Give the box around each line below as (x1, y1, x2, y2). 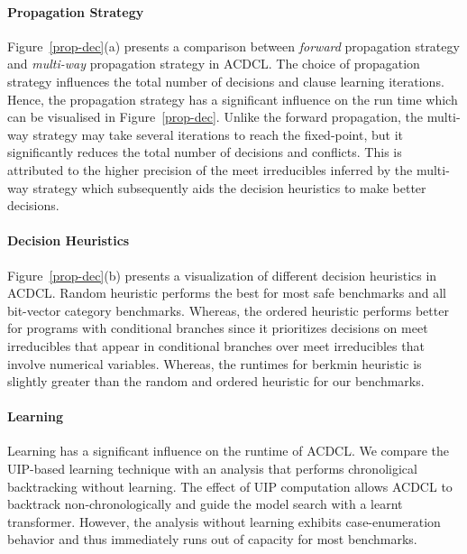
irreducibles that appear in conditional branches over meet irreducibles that (7, 336, 425, 355)
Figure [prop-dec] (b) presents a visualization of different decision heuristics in (7, 265, 437, 284)
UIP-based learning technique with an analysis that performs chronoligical (7, 459, 417, 478)
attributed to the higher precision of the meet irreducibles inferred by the (7, 160, 413, 179)
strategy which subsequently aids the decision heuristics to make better (32, 178, 426, 197)
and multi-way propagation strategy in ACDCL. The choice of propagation (7, 54, 420, 73)
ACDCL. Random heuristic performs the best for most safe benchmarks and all (7, 283, 446, 302)
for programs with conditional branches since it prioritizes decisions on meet (7, 319, 428, 337)
